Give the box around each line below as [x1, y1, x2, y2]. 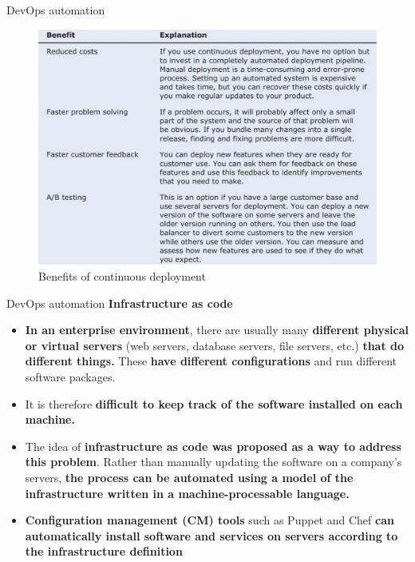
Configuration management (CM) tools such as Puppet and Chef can [25, 512, 394, 528]
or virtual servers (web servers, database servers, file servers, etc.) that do [25, 337, 405, 353]
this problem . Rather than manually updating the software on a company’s [25, 453, 402, 470]
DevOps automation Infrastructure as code [6, 294, 233, 311]
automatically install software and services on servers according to [25, 527, 398, 544]
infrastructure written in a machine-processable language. [25, 484, 350, 501]
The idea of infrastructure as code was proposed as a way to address [25, 437, 401, 454]
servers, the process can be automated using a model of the [25, 468, 354, 485]
